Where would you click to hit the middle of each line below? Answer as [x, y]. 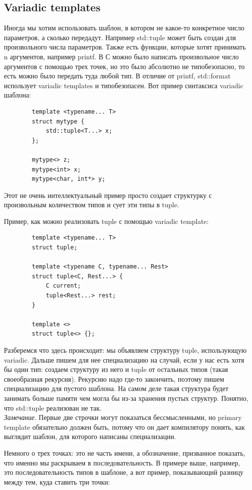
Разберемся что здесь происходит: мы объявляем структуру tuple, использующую [125, 350]
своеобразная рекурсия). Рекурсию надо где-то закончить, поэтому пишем [114, 379]
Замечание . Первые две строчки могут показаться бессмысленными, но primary [123, 417]
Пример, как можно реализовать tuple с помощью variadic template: [106, 221]
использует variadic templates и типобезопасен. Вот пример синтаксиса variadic [124, 85]
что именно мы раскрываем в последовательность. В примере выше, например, [122, 462]
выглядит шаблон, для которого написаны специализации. [90, 436]
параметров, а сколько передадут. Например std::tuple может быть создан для [120, 37]
